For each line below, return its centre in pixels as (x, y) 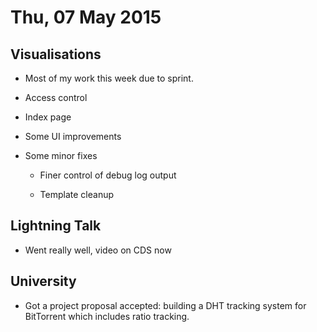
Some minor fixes (61, 155)
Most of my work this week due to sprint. (109, 78)
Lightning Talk (56, 226)
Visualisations (56, 54)
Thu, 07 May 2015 (86, 17)
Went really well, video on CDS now (98, 250)
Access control (56, 97)
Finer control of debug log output (108, 175)
